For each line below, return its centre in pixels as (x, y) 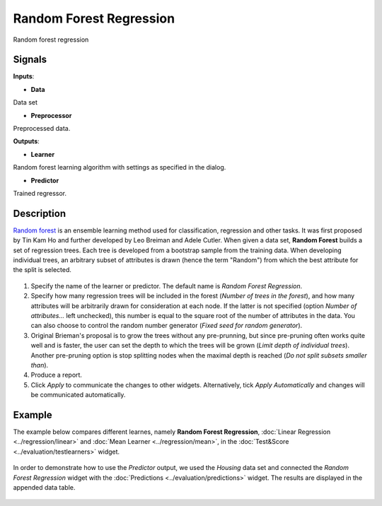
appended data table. (44, 487)
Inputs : (24, 76)
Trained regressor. (40, 193)
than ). (40, 365)
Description (40, 213)
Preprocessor (51, 115)
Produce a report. (57, 375)
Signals (30, 60)
